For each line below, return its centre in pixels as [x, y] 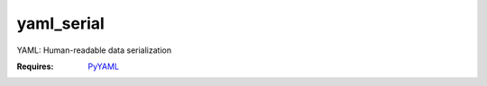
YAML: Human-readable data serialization [94, 50]
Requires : [35, 66]
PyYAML [104, 66]
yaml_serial [61, 23]
